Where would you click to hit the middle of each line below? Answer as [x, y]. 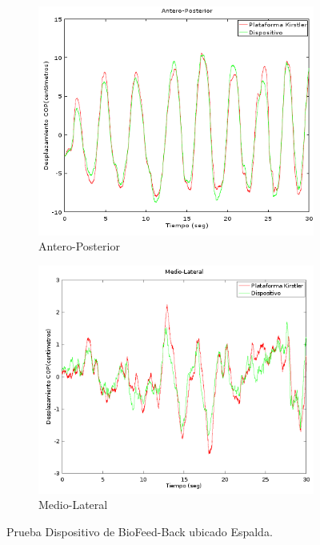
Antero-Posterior [79, 246]
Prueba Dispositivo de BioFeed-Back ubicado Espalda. [140, 531]
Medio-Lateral [73, 505]
